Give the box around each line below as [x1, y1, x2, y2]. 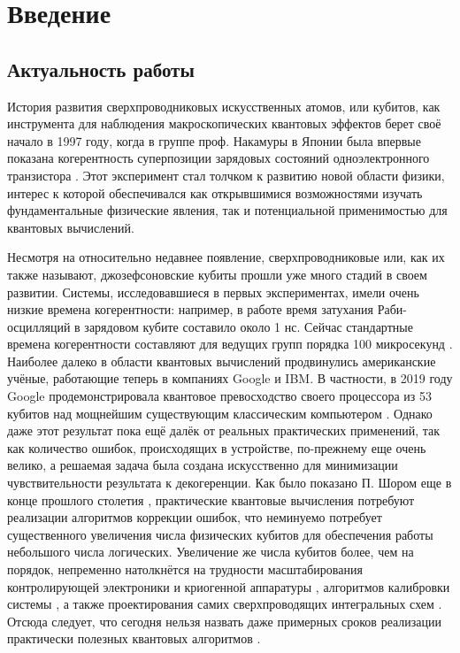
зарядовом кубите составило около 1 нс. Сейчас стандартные [84, 317, 413, 335]
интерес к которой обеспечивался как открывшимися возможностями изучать [7, 183, 423, 202]
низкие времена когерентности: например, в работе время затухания [7, 300, 373, 319]
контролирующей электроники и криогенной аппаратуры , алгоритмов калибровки [7, 577, 450, 595]
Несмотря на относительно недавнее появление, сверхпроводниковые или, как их [7, 248, 445, 266]
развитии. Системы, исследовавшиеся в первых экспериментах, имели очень [7, 282, 419, 301]
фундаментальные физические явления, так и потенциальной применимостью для [7, 201, 448, 219]
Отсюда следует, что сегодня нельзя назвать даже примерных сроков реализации [7, 611, 442, 630]
